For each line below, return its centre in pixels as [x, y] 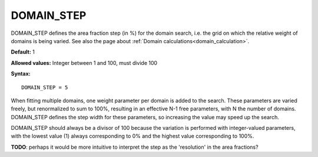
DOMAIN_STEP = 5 [45, 87]
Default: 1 [23, 52]
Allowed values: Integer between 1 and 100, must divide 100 [84, 63]
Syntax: [21, 74]
